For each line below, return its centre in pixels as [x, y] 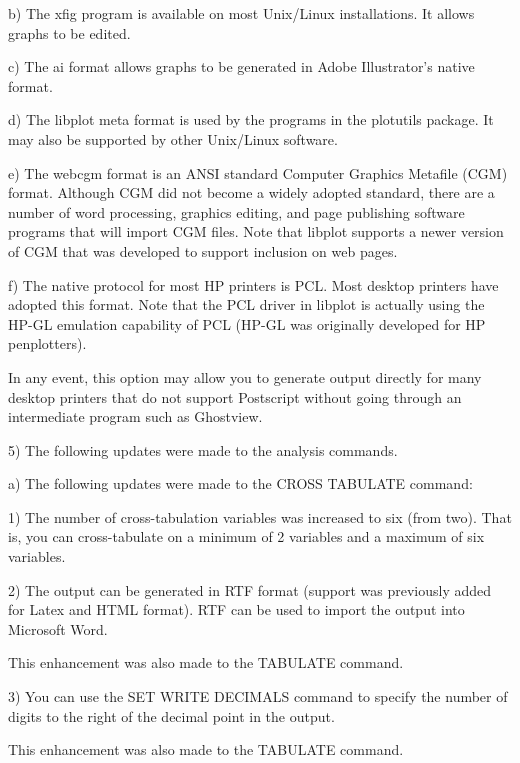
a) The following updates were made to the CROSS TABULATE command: [240, 483]
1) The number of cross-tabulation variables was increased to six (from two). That [260, 516]
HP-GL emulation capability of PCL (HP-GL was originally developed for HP [247, 323]
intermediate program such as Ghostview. [135, 416]
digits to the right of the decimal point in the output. [171, 715]
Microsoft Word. [58, 628]
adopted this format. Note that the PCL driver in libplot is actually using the [246, 304]
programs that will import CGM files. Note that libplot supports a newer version [256, 231]
